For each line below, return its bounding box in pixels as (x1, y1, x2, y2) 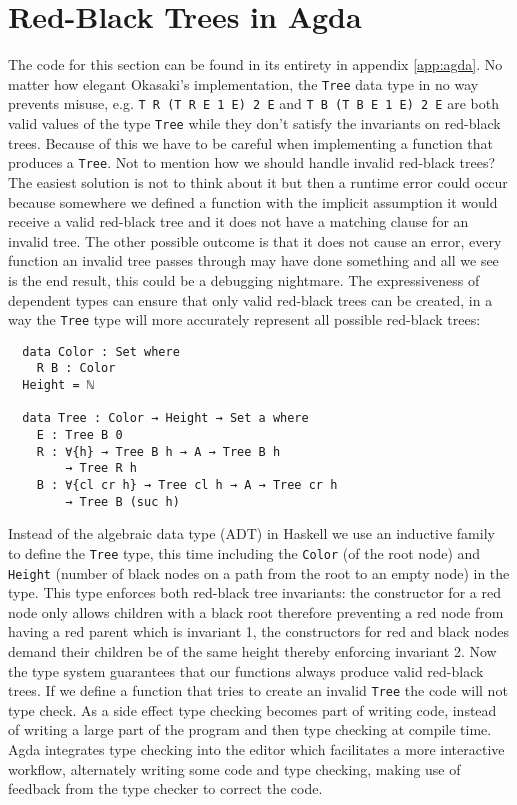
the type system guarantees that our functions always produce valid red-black (8, 660, 484, 681)
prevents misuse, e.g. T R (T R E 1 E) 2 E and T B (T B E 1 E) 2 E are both (8, 93, 499, 114)
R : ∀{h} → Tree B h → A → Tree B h (36, 444, 281, 459)
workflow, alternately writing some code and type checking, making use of (8, 758, 461, 779)
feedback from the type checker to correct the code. (8, 778, 323, 799)
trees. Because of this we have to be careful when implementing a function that (8, 132, 494, 153)
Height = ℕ (22, 378, 94, 393)
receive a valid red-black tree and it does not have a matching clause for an (8, 211, 469, 232)
